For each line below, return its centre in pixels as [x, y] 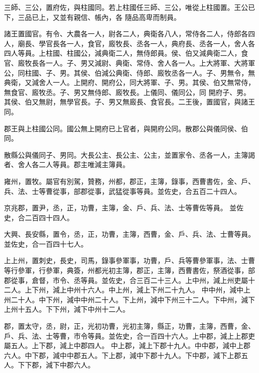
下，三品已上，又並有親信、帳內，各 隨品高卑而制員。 [92, 17]
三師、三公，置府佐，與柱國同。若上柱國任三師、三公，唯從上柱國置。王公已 [129, 7]
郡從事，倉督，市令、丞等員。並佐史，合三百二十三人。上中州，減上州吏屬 [126, 280]
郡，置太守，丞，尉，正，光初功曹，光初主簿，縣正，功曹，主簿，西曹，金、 [129, 326]
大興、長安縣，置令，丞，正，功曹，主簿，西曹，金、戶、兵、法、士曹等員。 [129, 234]
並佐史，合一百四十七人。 [46, 243]
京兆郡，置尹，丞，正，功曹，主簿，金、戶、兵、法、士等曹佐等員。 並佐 [124, 208]
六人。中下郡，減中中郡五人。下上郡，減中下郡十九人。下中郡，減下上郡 [123, 355]
